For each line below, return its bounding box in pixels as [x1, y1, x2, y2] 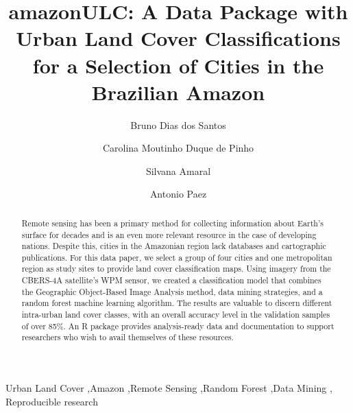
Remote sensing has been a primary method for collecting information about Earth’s [21, 217, 324, 228]
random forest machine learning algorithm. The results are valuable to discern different [21, 297, 332, 309]
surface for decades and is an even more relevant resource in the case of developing [21, 228, 317, 240]
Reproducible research [5, 394, 98, 408]
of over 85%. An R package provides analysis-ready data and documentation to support [21, 320, 334, 331]
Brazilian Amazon [91, 78, 265, 106]
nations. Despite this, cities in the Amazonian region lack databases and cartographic [21, 240, 326, 252]
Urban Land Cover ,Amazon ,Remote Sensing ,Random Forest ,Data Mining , [5, 381, 332, 395]
